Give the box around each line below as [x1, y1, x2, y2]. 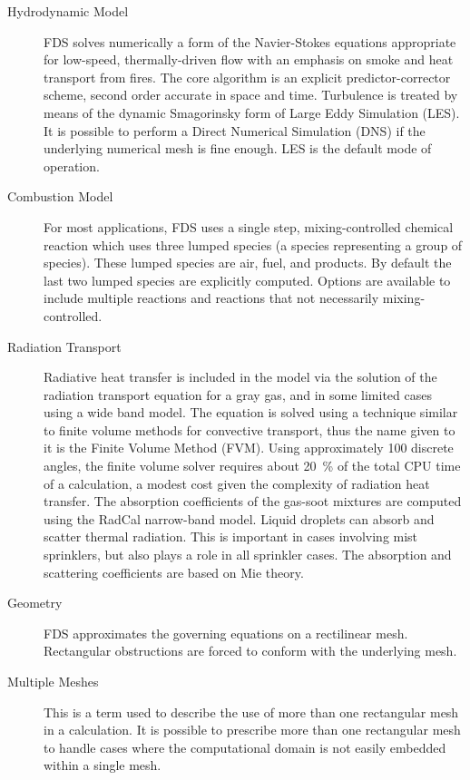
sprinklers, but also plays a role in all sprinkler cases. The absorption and [44, 545, 452, 564]
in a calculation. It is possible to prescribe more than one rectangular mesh [44, 720, 461, 739]
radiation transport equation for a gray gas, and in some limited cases [44, 385, 432, 404]
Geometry [7, 593, 63, 612]
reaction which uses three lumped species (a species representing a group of [44, 235, 463, 254]
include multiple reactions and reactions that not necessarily [44, 288, 379, 307]
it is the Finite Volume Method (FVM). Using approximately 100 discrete [44, 438, 454, 457]
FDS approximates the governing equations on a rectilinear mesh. [44, 623, 408, 642]
